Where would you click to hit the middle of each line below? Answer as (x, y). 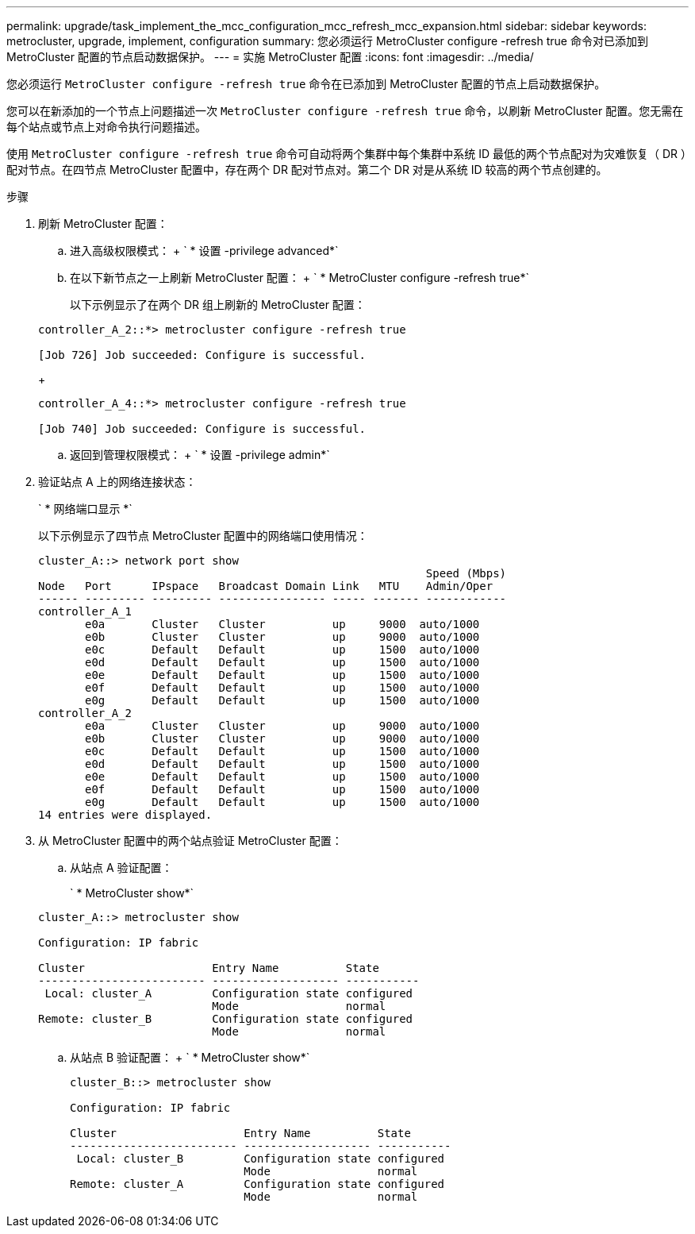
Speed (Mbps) (466, 573)
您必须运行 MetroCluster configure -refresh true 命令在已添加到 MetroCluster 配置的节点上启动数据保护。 (306, 84)
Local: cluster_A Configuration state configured (229, 993)
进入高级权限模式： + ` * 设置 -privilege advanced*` (204, 251)
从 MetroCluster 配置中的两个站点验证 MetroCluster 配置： (190, 841)
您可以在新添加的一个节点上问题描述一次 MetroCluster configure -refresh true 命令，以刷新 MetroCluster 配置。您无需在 (345, 111)
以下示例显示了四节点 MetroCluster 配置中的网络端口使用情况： (203, 536)
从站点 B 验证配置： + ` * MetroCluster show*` (190, 1057)
